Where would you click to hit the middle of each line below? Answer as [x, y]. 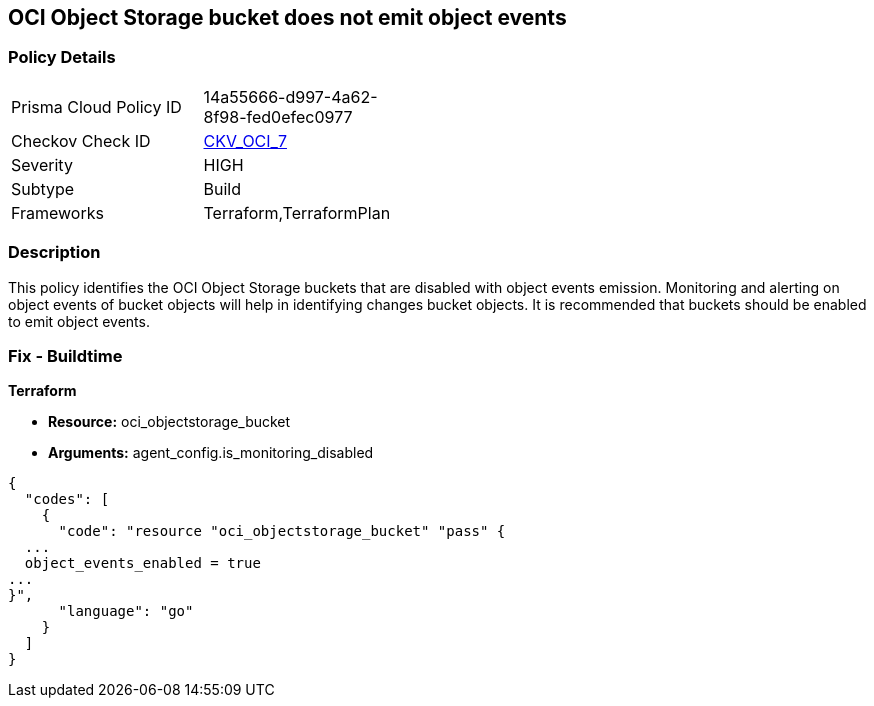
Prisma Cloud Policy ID [96, 106]
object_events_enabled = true [142, 563]
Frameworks [57, 212]
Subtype [43, 188]
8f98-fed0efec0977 [278, 116]
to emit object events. [79, 321]
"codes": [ [67, 499]
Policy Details [62, 57]
